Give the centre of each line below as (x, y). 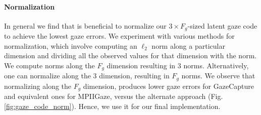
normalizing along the (38, 86)
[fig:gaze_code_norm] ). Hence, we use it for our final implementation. (112, 106)
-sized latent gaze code (222, 25)
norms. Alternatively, (216, 66)
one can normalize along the (47, 76)
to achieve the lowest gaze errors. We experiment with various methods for (119, 36)
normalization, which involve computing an (71, 45)
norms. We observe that (218, 76)
